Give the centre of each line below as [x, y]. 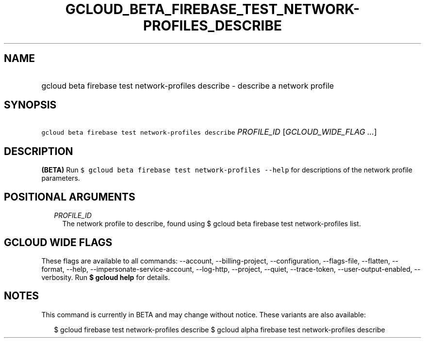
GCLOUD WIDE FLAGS [58, 242]
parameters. [61, 178]
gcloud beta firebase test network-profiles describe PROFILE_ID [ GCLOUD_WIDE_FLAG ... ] [209, 132]
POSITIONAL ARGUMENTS [70, 197]
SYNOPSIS [30, 105]
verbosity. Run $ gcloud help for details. [106, 277]
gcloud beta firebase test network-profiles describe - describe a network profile [188, 85]
